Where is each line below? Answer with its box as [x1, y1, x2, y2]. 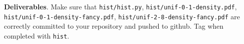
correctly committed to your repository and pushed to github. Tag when [4, 21, 224, 31]
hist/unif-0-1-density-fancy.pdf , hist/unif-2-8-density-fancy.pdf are [4, 11, 240, 21]
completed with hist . [4, 30, 69, 41]
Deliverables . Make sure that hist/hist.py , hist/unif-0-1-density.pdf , [4, 1, 237, 11]
